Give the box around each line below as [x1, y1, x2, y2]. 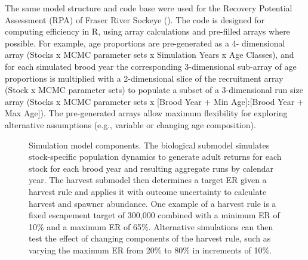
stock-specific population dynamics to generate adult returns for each [29, 150, 282, 163]
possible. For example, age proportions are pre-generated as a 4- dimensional [5, 36, 285, 49]
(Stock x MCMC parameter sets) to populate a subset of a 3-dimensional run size [5, 83, 303, 96]
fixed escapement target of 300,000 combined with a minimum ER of [29, 209, 280, 221]
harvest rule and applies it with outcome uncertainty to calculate [29, 185, 267, 197]
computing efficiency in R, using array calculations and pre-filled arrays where [5, 25, 290, 38]
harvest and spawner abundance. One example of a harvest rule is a [29, 197, 276, 209]
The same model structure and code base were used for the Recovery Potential [5, 2, 292, 14]
